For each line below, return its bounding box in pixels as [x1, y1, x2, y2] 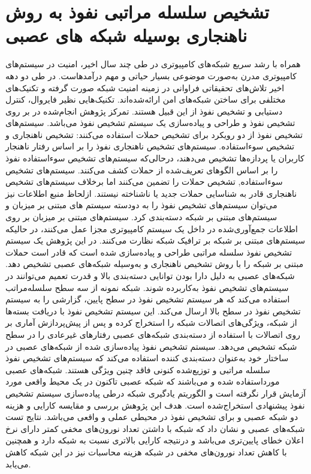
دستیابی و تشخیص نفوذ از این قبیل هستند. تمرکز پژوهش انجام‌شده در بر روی [5, 104, 283, 117]
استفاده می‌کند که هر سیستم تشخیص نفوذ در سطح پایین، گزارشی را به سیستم [5, 293, 290, 305]
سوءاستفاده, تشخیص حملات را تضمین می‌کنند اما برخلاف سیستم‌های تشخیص [5, 175, 283, 188]
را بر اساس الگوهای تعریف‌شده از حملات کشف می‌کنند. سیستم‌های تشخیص [5, 163, 278, 176]
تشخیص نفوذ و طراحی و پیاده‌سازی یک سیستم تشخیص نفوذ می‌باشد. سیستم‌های [5, 116, 295, 129]
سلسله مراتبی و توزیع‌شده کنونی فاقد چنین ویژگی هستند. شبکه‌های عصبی [5, 363, 270, 376]
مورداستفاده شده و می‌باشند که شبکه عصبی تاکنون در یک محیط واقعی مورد [5, 375, 280, 388]
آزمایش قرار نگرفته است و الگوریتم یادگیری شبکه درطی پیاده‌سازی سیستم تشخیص [5, 386, 306, 399]
